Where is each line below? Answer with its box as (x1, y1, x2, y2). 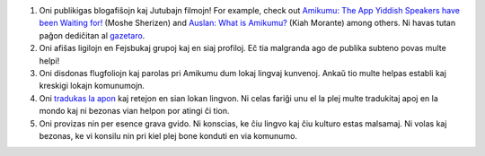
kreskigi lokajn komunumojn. (39, 81, 145, 91)
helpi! (39, 55, 60, 66)
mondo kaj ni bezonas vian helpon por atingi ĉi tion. (39, 106, 230, 117)
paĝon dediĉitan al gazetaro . (39, 30, 145, 40)
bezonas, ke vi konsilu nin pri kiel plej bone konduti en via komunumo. (39, 130, 298, 141)
